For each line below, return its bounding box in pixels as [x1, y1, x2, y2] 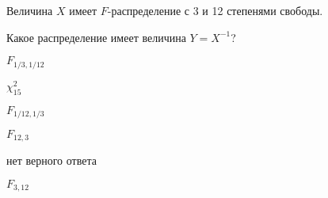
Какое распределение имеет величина [6, 29, 186, 45]
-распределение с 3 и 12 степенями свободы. [107, 2, 323, 18]
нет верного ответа [6, 152, 97, 169]
